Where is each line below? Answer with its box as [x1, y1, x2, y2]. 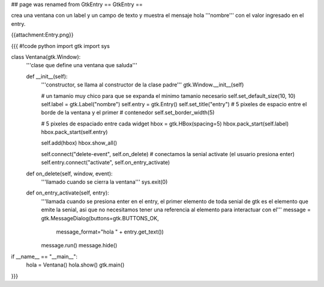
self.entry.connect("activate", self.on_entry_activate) [41, 159, 170, 166]
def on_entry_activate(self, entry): [26, 189, 109, 196]
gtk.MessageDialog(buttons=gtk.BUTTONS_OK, [41, 214, 159, 222]
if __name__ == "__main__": [11, 253, 78, 260]
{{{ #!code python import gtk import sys [11, 42, 110, 49]
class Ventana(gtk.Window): [11, 53, 81, 60]
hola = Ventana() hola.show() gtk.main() [26, 261, 125, 268]
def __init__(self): [26, 73, 68, 80]
